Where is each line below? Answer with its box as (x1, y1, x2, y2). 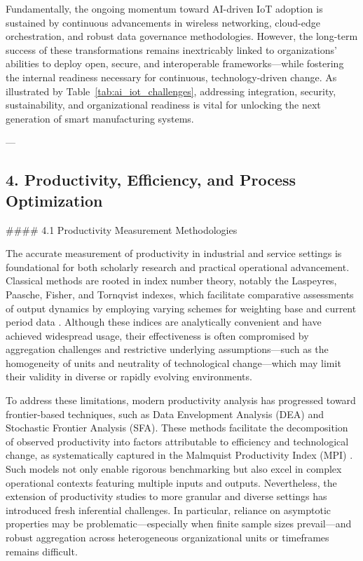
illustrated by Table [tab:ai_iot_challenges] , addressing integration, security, (6, 83, 336, 98)
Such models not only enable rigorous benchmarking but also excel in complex (6, 462, 342, 476)
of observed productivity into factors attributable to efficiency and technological (6, 434, 349, 448)
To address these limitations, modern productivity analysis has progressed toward (6, 393, 356, 408)
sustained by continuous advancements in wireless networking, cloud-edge (6, 15, 320, 29)
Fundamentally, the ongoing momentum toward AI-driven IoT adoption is (6, 1, 323, 15)
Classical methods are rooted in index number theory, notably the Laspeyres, (6, 273, 337, 288)
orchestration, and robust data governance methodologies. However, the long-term (6, 29, 358, 43)
